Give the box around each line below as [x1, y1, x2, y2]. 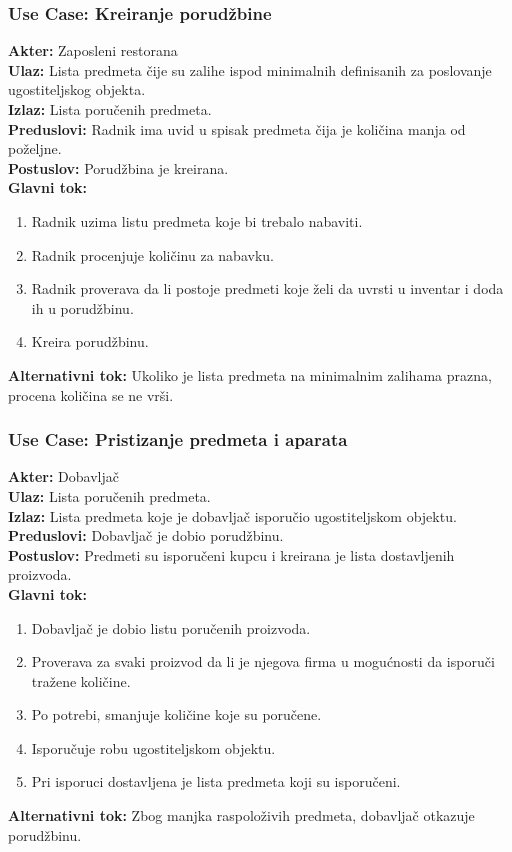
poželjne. [8, 138, 62, 159]
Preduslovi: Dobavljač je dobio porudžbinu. [8, 525, 284, 546]
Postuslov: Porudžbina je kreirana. [8, 157, 229, 178]
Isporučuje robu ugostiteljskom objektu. [31, 737, 276, 758]
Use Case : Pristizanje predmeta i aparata [8, 427, 348, 452]
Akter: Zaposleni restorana [8, 40, 178, 61]
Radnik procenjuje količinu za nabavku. [31, 244, 274, 265]
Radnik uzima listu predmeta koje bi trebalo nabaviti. [31, 210, 363, 231]
